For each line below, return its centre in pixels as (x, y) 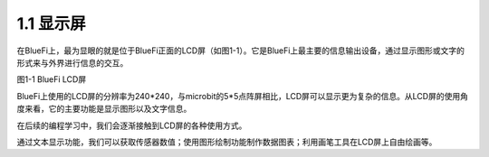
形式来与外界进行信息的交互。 (72, 62)
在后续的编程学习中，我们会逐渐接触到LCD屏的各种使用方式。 (132, 125)
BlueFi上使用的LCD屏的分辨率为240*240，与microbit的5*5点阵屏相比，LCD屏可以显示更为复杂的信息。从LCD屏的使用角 (242, 96)
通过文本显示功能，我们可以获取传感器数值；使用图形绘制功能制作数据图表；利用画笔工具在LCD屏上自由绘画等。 (227, 142)
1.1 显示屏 (51, 23)
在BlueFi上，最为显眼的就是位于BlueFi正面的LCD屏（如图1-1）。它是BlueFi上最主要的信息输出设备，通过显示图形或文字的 (241, 51)
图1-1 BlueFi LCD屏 (52, 79)
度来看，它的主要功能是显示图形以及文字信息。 (104, 109)
